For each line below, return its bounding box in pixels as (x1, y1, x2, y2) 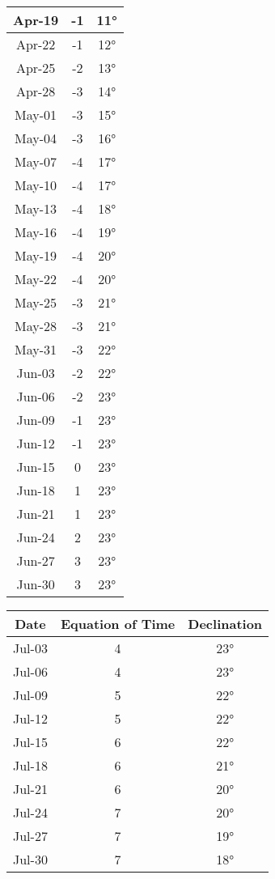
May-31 (15, 340, 57, 359)
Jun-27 (16, 551, 55, 570)
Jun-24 (16, 528, 55, 546)
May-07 (15, 152, 57, 171)
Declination (188, 614, 263, 633)
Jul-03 (13, 639, 48, 657)
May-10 (15, 176, 57, 194)
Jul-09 (13, 686, 48, 704)
